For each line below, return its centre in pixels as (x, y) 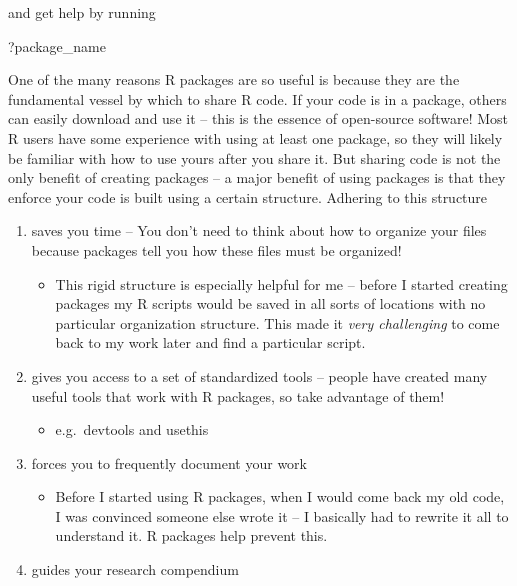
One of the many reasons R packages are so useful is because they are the (234, 79)
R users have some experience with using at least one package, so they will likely (255, 137)
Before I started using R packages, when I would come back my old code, (280, 496)
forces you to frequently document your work (169, 462)
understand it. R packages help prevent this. (191, 535)
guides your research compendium (135, 569)
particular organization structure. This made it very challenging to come (277, 322)
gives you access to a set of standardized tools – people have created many (259, 375)
